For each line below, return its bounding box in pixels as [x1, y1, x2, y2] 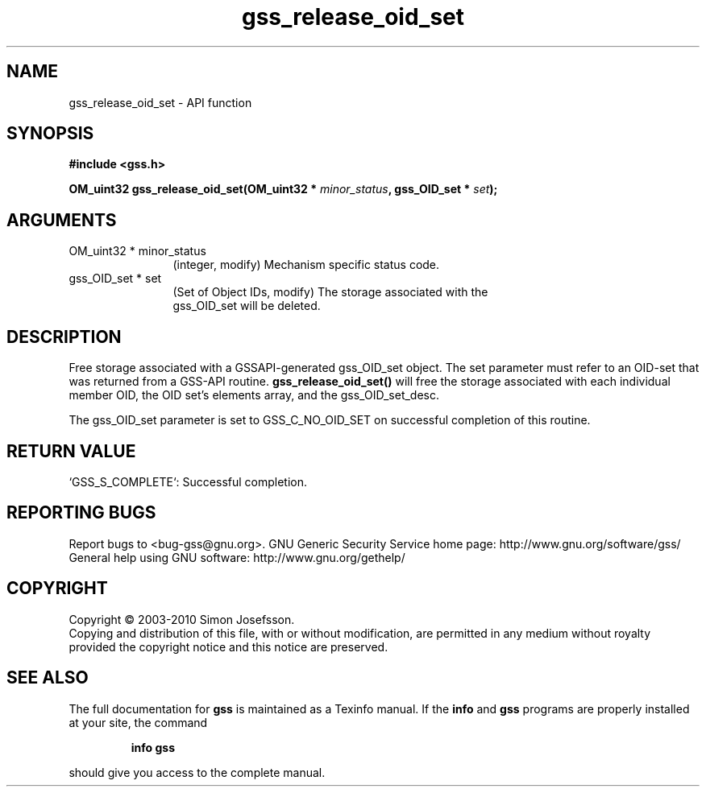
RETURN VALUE [6, 440, 136, 461]
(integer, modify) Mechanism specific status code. [172, 258, 440, 272]
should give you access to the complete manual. [69, 765, 326, 779]
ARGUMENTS [6, 209, 117, 230]
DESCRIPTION [6, 326, 122, 347]
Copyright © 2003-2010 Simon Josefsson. [69, 612, 295, 626]
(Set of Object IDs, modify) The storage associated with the [172, 285, 488, 299]
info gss [131, 740, 176, 754]
